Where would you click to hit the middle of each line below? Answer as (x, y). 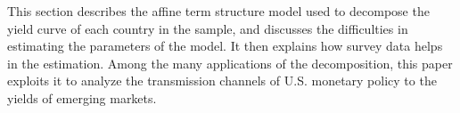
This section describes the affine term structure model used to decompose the (218, 11)
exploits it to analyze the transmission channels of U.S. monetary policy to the (222, 81)
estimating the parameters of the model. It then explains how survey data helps (225, 46)
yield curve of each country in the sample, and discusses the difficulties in (208, 28)
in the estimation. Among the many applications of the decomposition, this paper (230, 63)
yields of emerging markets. (82, 97)
